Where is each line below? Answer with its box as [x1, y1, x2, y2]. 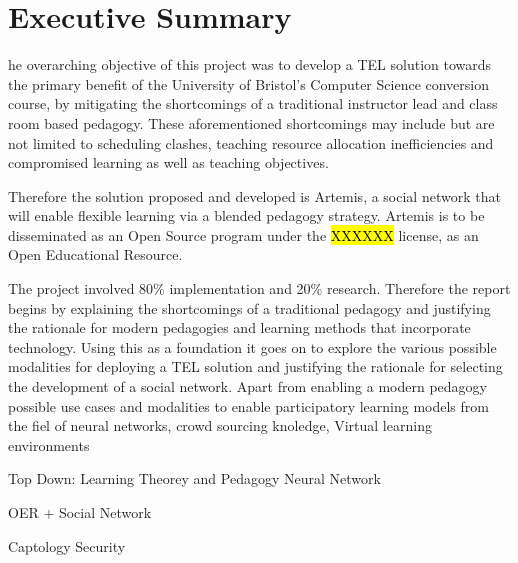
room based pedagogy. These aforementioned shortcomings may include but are [8, 112, 495, 133]
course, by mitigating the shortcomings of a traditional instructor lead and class [8, 93, 498, 114]
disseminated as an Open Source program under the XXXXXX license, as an [8, 224, 479, 245]
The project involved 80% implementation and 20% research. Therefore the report [8, 278, 511, 299]
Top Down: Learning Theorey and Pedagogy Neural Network [8, 468, 381, 489]
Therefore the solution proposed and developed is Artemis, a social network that [8, 185, 501, 206]
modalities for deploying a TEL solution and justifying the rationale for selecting [8, 356, 503, 377]
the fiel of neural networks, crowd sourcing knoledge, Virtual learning [8, 415, 432, 436]
